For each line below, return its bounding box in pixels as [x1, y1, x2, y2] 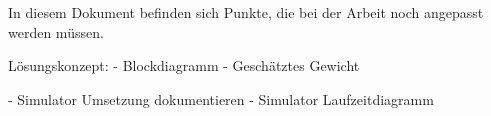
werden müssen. [8, 21, 104, 42]
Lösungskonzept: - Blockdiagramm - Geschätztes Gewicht [8, 55, 360, 76]
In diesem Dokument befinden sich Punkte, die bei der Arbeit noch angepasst [8, 2, 484, 22]
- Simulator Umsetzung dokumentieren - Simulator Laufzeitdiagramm [8, 88, 434, 109]
